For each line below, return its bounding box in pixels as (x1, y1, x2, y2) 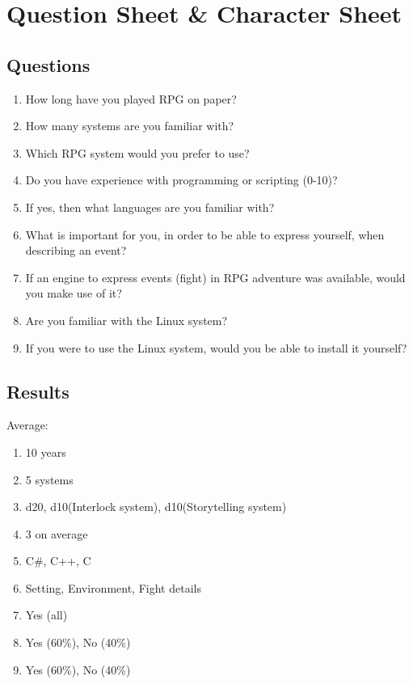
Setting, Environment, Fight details (25, 579, 201, 596)
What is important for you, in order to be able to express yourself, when (25, 226, 385, 243)
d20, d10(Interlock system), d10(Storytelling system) (25, 498, 287, 515)
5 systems (25, 471, 74, 488)
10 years (25, 443, 66, 460)
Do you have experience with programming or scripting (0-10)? (25, 171, 338, 188)
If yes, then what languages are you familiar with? (25, 198, 275, 215)
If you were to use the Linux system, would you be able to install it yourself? (25, 339, 407, 356)
